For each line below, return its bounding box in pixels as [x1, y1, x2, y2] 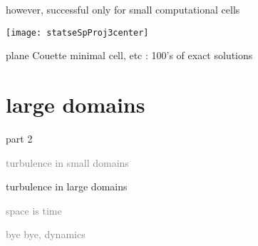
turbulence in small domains [6, 155, 129, 170]
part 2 [6, 130, 33, 145]
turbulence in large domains [6, 179, 128, 194]
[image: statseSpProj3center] [6, 27, 149, 38]
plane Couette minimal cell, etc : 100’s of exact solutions [6, 48, 253, 63]
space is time [6, 203, 62, 217]
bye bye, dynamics [6, 227, 86, 242]
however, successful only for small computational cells [6, 2, 240, 16]
